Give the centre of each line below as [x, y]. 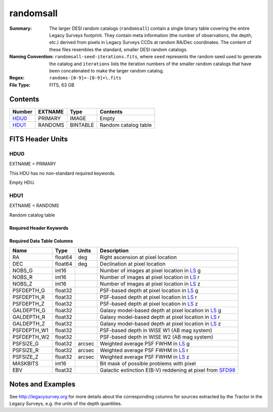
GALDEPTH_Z [29, 324]
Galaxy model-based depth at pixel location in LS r [160, 317]
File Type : [20, 85]
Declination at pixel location [133, 264]
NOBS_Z [22, 284]
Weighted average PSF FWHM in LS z [145, 357]
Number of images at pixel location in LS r [150, 277]
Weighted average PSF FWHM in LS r [144, 350]
